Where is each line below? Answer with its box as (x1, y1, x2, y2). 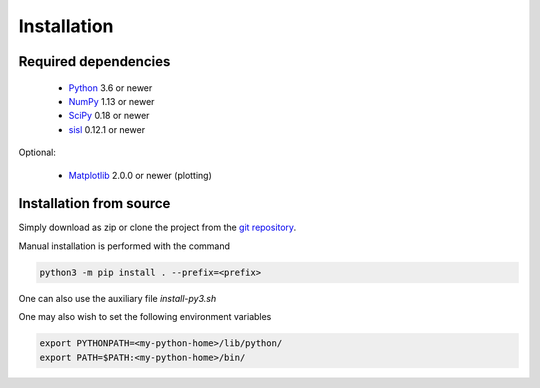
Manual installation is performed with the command (18, 240, 230, 252)
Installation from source (18, 195, 171, 212)
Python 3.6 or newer (68, 81, 153, 94)
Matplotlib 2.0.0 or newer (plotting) (68, 169, 212, 181)
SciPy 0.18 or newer (68, 110, 150, 122)
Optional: (18, 146, 57, 159)
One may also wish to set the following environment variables (18, 311, 272, 323)
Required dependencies (18, 53, 171, 70)
